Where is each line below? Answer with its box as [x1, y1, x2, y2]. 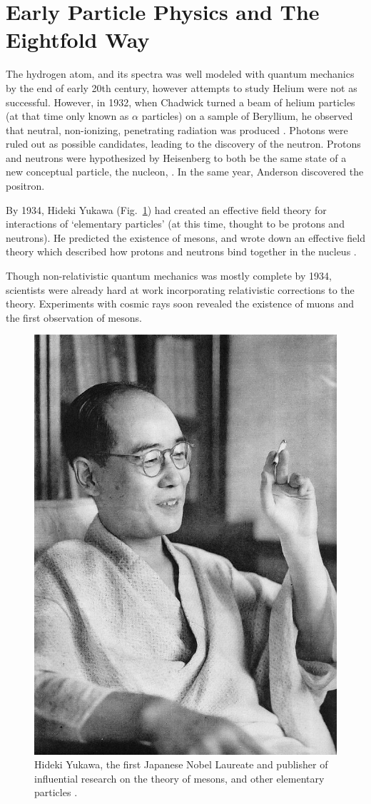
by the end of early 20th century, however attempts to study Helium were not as [6, 80, 357, 95]
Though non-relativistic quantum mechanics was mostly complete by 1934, [6, 268, 332, 283]
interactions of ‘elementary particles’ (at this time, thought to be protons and [6, 216, 345, 231]
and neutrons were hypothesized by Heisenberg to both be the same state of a [6, 150, 347, 165]
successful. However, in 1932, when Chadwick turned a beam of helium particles [6, 94, 355, 109]
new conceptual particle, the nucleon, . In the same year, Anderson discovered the [6, 164, 364, 179]
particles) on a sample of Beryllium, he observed [141, 108, 353, 123]
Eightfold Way [6, 25, 150, 54]
